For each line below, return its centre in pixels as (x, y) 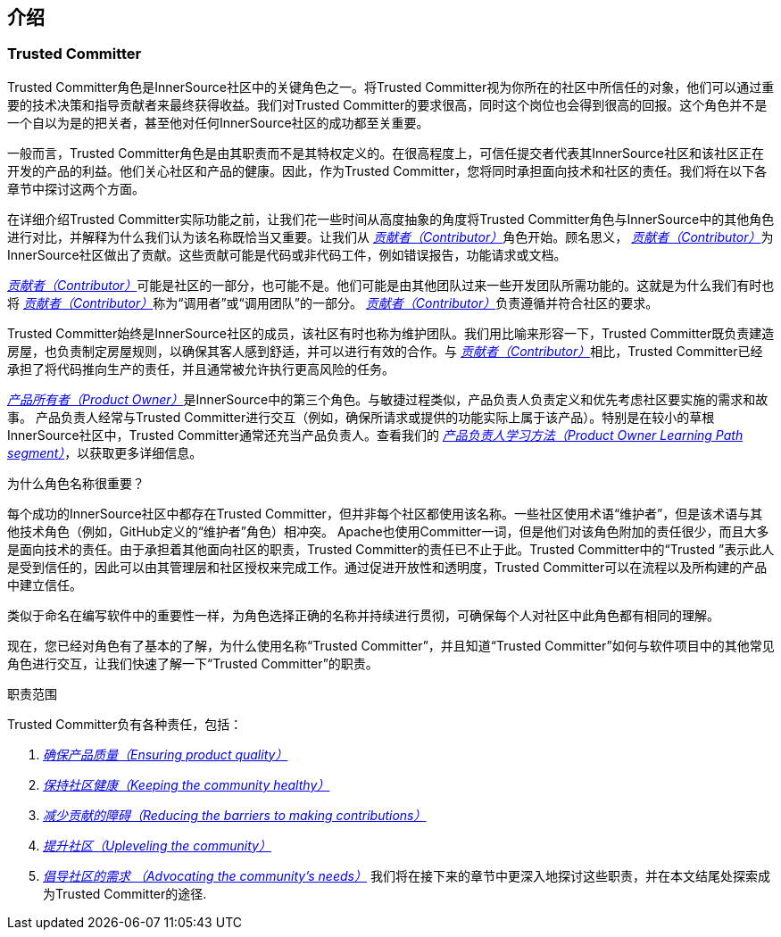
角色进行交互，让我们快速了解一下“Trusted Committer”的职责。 (193, 663)
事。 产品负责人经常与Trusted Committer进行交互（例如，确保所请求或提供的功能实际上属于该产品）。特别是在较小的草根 (361, 417)
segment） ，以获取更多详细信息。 (105, 452)
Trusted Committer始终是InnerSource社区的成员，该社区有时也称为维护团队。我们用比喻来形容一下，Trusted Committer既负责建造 (391, 333)
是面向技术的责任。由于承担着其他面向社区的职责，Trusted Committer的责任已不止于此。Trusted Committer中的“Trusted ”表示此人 (391, 549)
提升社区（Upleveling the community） (157, 845)
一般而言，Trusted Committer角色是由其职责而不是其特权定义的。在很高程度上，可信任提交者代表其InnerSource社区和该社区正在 (386, 153)
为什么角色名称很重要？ (76, 483)
